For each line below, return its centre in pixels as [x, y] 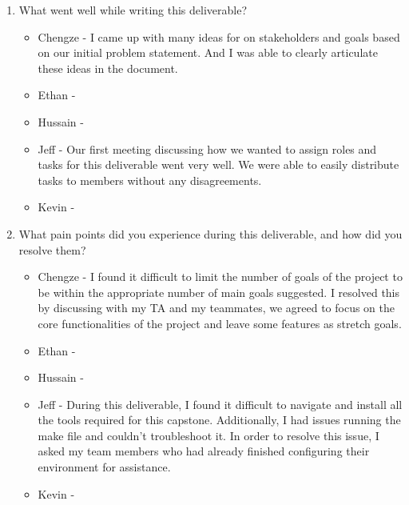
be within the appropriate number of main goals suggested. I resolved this [219, 292]
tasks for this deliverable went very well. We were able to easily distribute [218, 164]
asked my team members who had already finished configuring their [204, 451]
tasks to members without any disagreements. [150, 180]
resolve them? [52, 249]
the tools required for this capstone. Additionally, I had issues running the [219, 420]
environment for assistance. [104, 467]
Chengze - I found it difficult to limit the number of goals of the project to [220, 277]
